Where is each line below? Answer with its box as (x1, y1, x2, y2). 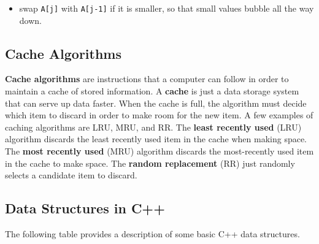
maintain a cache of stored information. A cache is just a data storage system (5, 85, 299, 97)
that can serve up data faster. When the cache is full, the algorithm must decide (5, 96, 307, 109)
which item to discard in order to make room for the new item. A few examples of (5, 109, 313, 121)
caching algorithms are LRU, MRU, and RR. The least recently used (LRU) (5, 120, 302, 133)
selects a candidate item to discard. (5, 169, 137, 181)
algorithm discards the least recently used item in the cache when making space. (5, 132, 307, 145)
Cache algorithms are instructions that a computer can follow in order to (5, 72, 289, 85)
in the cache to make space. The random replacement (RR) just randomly (5, 156, 295, 169)
